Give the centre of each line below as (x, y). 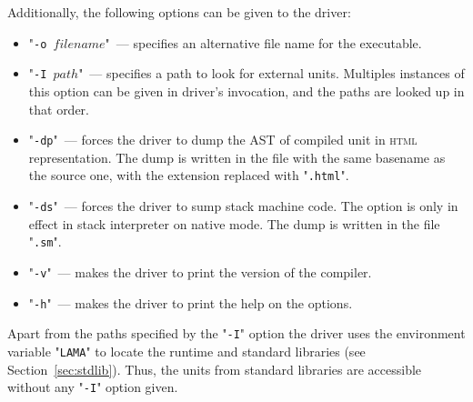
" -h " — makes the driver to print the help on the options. (191, 302)
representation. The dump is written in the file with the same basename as (237, 157)
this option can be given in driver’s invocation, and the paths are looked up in (247, 90)
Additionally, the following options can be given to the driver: (179, 12)
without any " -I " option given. (93, 387)
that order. (59, 109)
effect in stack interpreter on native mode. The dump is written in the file (234, 223)
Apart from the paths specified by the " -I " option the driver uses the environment (236, 333)
